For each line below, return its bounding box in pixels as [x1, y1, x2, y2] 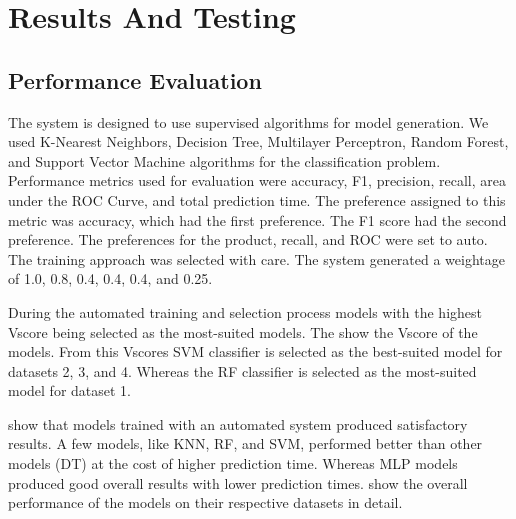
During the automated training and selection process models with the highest [8, 301, 482, 322]
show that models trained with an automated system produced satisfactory [8, 413, 468, 434]
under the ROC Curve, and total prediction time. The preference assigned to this [8, 189, 506, 210]
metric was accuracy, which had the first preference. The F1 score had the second [8, 209, 507, 230]
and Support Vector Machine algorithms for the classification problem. [8, 150, 441, 171]
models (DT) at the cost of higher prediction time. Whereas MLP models [8, 453, 458, 474]
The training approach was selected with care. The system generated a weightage [8, 248, 505, 269]
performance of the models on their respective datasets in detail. [8, 492, 403, 513]
